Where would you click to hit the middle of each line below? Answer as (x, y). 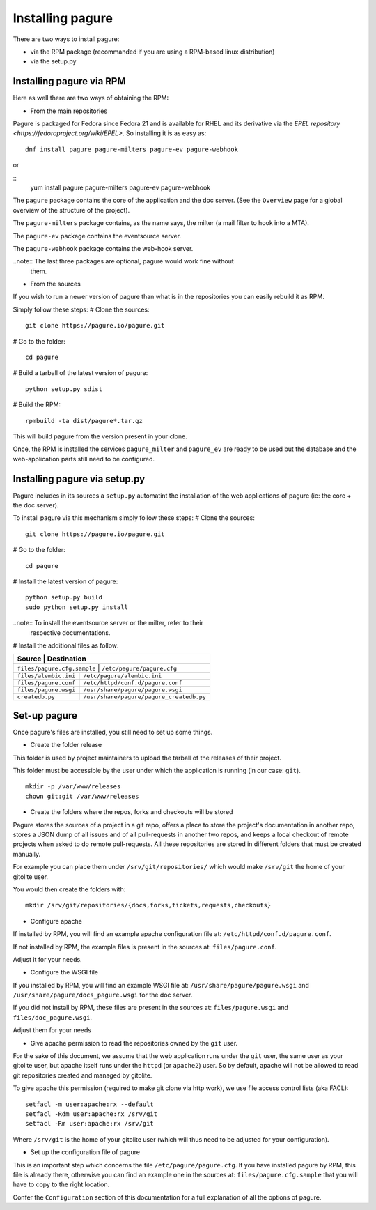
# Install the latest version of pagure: (65, 581)
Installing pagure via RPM (70, 81)
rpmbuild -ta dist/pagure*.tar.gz (84, 421)
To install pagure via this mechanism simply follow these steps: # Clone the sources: (134, 518)
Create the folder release (66, 745)
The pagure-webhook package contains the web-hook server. (103, 248)
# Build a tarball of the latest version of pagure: (80, 373)
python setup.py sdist (64, 389)
